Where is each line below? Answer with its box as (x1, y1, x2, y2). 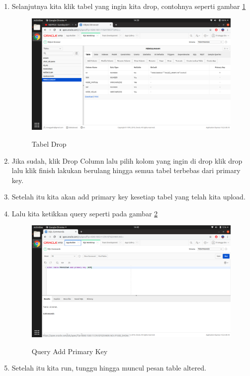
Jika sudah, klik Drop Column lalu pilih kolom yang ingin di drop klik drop (11, 155, 243, 166)
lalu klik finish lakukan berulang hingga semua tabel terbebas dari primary (11, 165, 241, 176)
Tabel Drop (31, 138, 67, 149)
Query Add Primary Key (31, 346, 108, 356)
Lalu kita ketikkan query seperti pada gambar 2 (11, 208, 158, 218)
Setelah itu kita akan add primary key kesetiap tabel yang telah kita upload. (11, 191, 246, 202)
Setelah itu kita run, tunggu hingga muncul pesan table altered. (11, 363, 206, 373)
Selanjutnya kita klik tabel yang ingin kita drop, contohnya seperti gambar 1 (11, 1, 246, 11)
